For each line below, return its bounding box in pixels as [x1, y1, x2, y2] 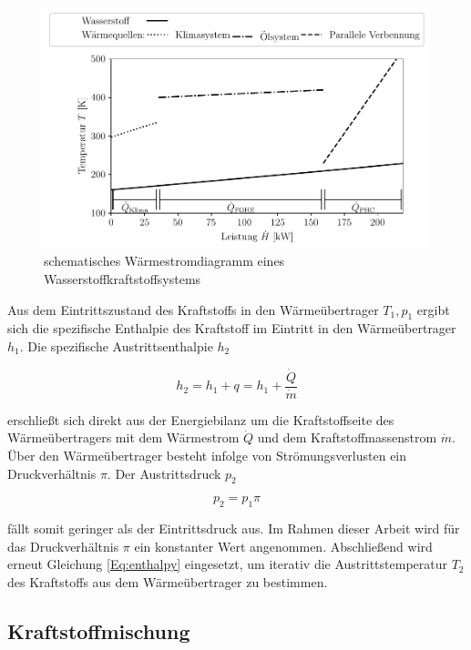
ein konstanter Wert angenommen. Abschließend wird [134, 536, 433, 555]
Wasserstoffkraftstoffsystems [44, 269, 201, 288]
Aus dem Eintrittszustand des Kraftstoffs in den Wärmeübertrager [7, 300, 379, 319]
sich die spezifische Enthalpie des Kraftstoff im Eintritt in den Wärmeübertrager [7, 319, 456, 338]
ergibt [416, 300, 450, 319]
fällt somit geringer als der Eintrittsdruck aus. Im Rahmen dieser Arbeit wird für [7, 519, 460, 538]
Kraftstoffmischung [7, 616, 190, 645]
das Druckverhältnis [7, 536, 119, 555]
